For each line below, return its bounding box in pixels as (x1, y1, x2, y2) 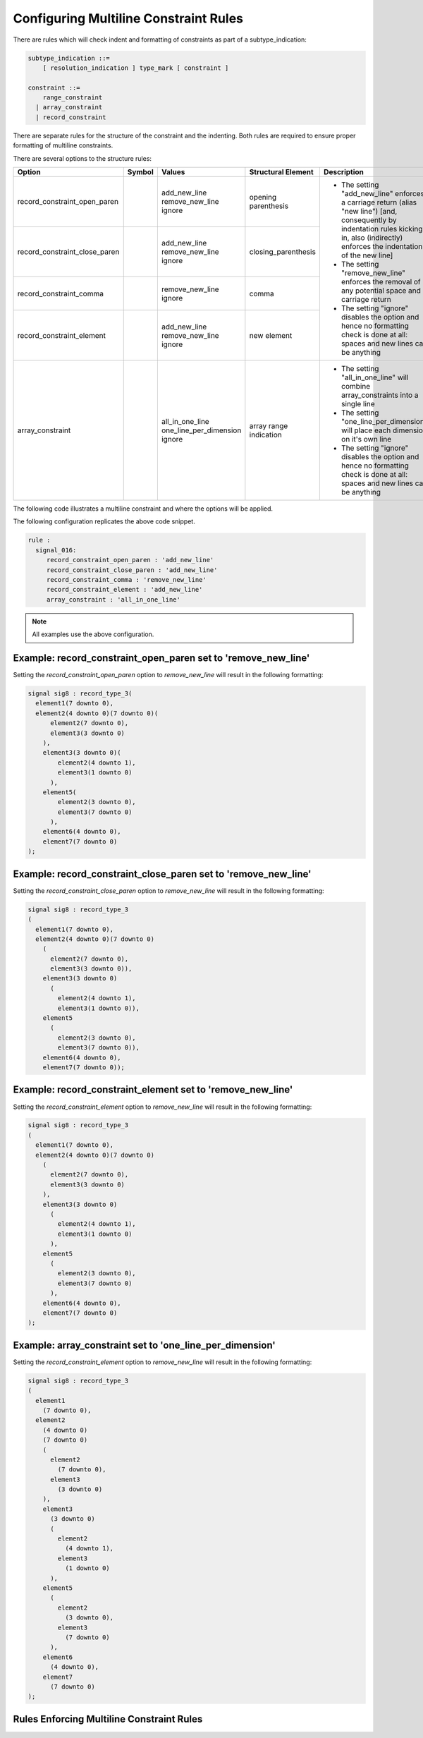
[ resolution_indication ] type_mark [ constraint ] (42, 63, 229, 72)
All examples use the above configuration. (32, 630, 154, 638)
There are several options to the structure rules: (13, 154, 152, 162)
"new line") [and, (341, 207, 398, 217)
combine (341, 382, 371, 391)
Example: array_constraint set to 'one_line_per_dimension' (13, 1339, 276, 1351)
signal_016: (35, 546, 77, 554)
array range (249, 421, 288, 431)
